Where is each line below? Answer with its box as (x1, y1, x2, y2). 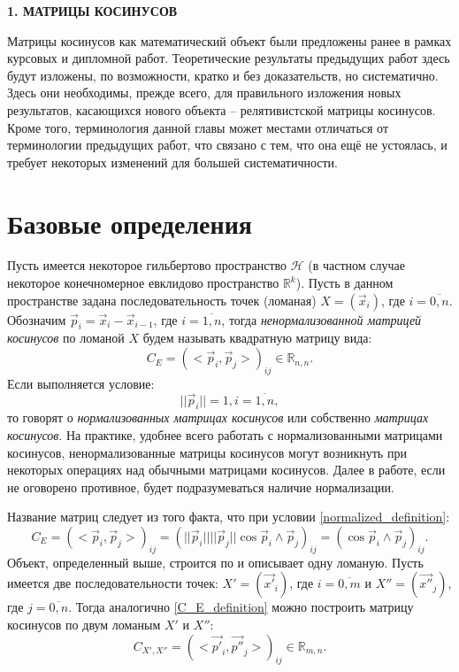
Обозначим (7, 310, 66, 328)
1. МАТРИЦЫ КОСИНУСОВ (7, 2, 178, 19)
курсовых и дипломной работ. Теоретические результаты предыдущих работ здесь (7, 49, 450, 67)
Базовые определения (7, 205, 252, 241)
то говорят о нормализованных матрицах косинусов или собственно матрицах (7, 408, 429, 427)
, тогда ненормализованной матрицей (221, 310, 422, 328)
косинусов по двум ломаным (7, 615, 161, 633)
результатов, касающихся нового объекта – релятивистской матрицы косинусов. (7, 100, 436, 119)
